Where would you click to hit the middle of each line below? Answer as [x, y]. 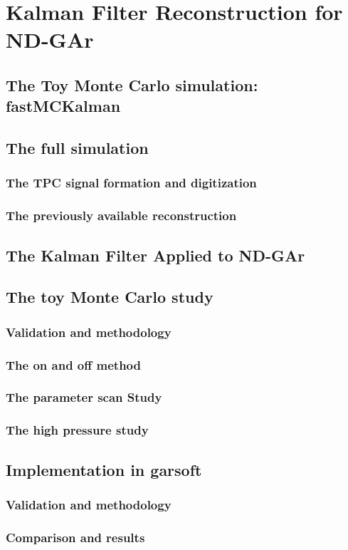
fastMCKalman [63, 106]
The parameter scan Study [84, 397]
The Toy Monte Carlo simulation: [132, 84]
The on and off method [73, 364]
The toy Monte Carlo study [110, 297]
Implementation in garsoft [104, 469]
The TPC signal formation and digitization [131, 183]
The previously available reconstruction [121, 216]
